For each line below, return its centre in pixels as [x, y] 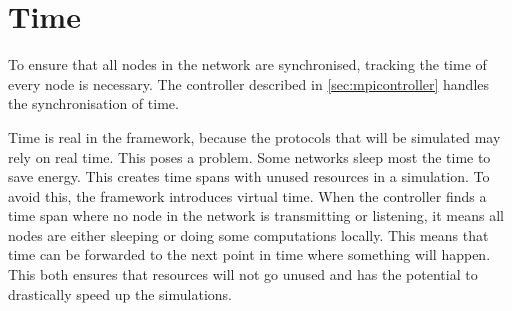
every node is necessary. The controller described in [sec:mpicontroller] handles [249, 83]
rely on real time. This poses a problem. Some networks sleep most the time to [249, 156]
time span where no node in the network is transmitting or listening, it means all [256, 215]
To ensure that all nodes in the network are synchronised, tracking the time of [247, 64]
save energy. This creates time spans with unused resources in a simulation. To [249, 176]
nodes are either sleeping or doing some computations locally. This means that [248, 234]
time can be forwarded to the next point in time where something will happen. [249, 254]
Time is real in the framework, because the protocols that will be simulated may [254, 136]
